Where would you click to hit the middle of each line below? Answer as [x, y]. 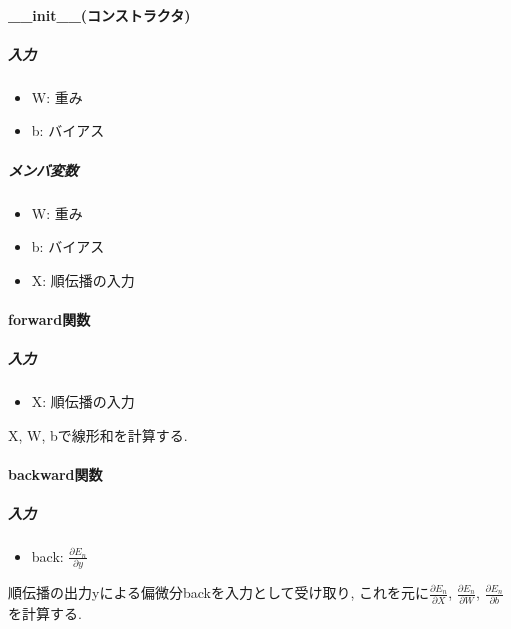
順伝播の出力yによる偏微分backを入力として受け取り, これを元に [219, 592]
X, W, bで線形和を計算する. [98, 434]
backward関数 [55, 473]
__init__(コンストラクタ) [99, 14]
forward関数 [49, 318]
